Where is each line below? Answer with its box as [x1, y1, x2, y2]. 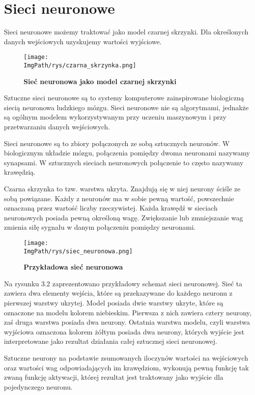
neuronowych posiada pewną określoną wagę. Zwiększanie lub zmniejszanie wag [4, 212, 243, 222]
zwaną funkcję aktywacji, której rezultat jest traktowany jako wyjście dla [4, 372, 224, 382]
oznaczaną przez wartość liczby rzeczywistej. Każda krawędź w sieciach [4, 203, 218, 213]
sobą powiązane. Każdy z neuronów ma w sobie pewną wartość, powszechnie [4, 193, 234, 203]
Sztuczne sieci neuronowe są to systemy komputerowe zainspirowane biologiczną [4, 92, 244, 103]
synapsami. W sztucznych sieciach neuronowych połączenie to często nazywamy [4, 157, 244, 167]
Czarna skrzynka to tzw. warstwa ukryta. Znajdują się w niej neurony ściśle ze [4, 183, 241, 193]
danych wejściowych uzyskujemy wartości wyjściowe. [4, 36, 162, 46]
